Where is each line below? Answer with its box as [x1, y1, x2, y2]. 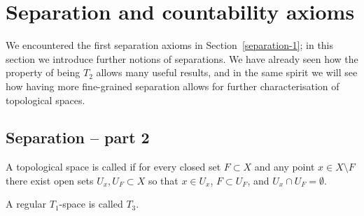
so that [148, 173, 178, 187]
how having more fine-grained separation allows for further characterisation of [6, 78, 339, 93]
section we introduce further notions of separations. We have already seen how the [6, 51, 358, 66]
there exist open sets [6, 173, 94, 187]
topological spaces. [6, 92, 85, 107]
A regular [6, 196, 47, 211]
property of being [6, 65, 80, 80]
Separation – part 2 [6, 127, 150, 148]
